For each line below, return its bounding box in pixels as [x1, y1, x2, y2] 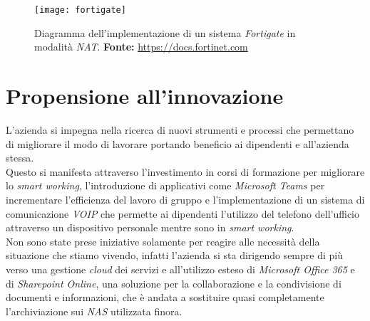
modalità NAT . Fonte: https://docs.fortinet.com [34, 39, 248, 54]
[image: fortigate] [34, 5, 126, 15]
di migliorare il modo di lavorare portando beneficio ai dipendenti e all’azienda [6, 136, 349, 151]
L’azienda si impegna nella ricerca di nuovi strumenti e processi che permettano [6, 122, 354, 137]
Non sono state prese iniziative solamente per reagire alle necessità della [6, 233, 320, 248]
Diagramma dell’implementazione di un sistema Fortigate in [34, 25, 296, 40]
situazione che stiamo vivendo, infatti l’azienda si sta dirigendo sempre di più [6, 248, 343, 263]
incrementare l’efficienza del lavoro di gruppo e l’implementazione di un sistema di [6, 191, 365, 206]
